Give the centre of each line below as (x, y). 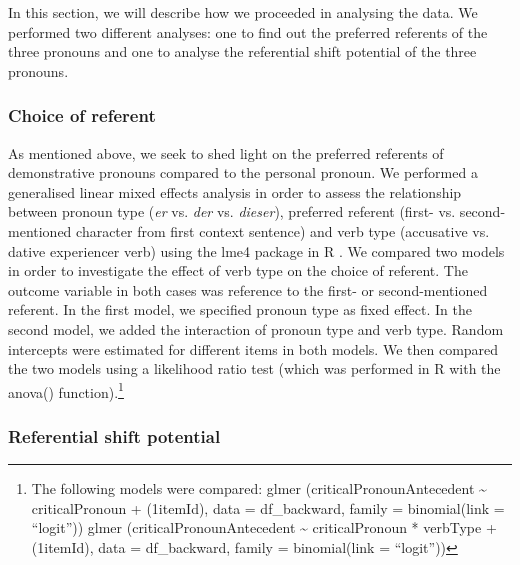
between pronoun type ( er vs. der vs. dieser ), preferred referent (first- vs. (232, 211)
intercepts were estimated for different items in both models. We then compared (253, 348)
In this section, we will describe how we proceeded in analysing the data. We (243, 12)
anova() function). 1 (66, 390)
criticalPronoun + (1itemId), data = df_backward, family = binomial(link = (268, 507)
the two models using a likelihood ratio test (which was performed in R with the (254, 368)
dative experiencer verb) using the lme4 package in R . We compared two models (256, 250)
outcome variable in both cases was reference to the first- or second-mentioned (248, 289)
